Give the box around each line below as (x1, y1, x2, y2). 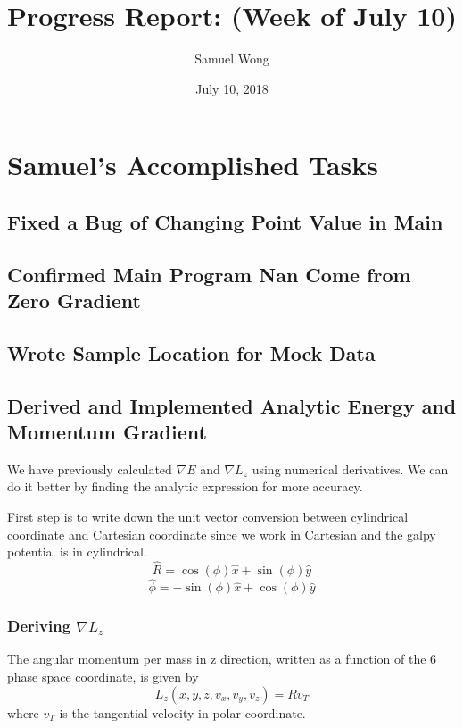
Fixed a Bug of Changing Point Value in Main (7, 207, 443, 235)
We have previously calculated (7, 459, 172, 478)
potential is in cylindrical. (7, 542, 147, 561)
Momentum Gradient (7, 418, 207, 446)
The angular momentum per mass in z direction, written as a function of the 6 (7, 649, 437, 668)
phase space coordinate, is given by (7, 667, 199, 686)
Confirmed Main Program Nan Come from (7, 260, 411, 288)
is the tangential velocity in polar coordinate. (59, 703, 306, 722)
